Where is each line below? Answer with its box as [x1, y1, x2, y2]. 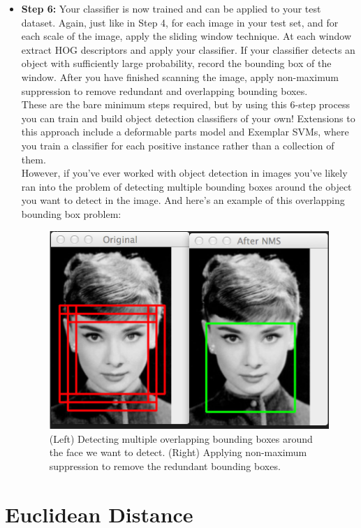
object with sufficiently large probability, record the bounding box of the [21, 56, 332, 71]
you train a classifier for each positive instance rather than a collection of [21, 138, 334, 152]
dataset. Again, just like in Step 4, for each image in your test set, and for [21, 15, 339, 29]
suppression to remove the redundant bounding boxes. [49, 458, 281, 473]
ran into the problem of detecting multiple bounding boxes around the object [21, 179, 352, 193]
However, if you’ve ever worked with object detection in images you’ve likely [21, 166, 348, 180]
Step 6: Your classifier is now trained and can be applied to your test [21, 1, 321, 15]
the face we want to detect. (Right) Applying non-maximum [49, 445, 307, 460]
